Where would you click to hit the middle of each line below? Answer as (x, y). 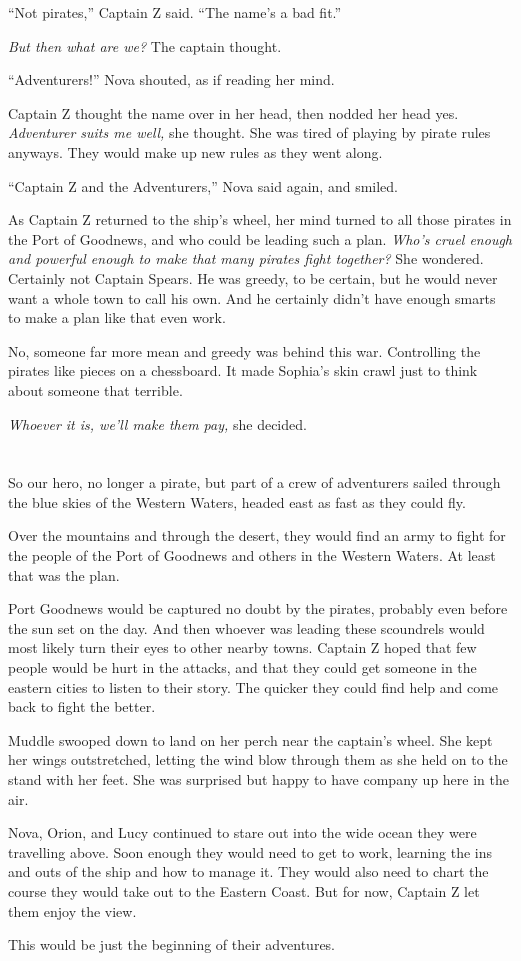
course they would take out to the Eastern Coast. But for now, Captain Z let (244, 890)
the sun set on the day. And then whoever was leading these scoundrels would (246, 627)
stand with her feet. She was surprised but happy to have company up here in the (258, 779)
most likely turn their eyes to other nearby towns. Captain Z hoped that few (242, 647)
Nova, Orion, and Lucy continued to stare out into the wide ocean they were (242, 832)
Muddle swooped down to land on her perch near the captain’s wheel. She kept (250, 739)
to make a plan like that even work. (117, 317)
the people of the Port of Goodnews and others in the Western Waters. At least (252, 555)
